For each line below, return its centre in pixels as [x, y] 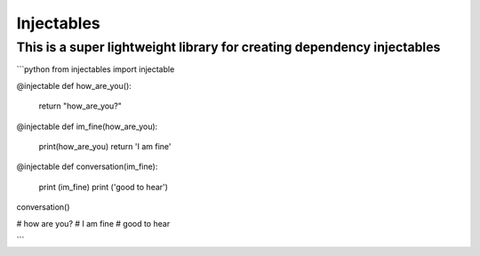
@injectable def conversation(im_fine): [87, 167]
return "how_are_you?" [80, 106]
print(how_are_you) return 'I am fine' [105, 146]
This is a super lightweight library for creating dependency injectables [228, 47]
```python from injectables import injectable [96, 69]
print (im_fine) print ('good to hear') [104, 187]
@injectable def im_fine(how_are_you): [87, 126]
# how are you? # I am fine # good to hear [93, 223]
